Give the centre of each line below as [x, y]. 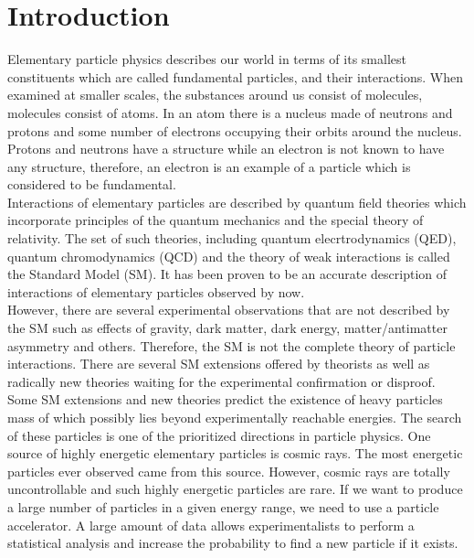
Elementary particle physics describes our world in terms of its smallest [207, 59]
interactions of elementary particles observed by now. [156, 291]
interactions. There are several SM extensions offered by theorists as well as [219, 364]
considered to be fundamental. [92, 184]
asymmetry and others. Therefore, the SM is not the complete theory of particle [232, 345]
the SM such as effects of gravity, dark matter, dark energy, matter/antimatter [227, 328]
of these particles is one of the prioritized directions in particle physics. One [219, 435]
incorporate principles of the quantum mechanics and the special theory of [216, 220]
